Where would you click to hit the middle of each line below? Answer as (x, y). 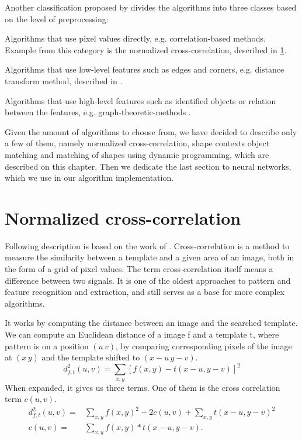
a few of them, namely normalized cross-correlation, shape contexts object (137, 143)
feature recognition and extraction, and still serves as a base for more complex (145, 292)
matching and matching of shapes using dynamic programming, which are (137, 154)
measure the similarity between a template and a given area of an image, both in (150, 257)
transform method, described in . (64, 80)
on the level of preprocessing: (57, 18)
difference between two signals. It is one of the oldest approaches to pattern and (148, 280)
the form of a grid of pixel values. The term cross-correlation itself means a (139, 269)
